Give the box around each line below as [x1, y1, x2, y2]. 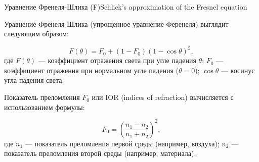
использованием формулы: [4, 101, 85, 112]
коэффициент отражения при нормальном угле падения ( [4, 65, 179, 75]
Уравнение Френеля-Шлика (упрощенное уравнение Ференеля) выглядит [4, 18, 229, 29]
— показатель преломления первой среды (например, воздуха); [25, 138, 220, 148]
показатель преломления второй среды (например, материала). [4, 148, 196, 158]
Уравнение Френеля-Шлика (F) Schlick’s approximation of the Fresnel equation [4, 2, 247, 12]
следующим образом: [4, 28, 69, 39]
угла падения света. [4, 75, 64, 85]
